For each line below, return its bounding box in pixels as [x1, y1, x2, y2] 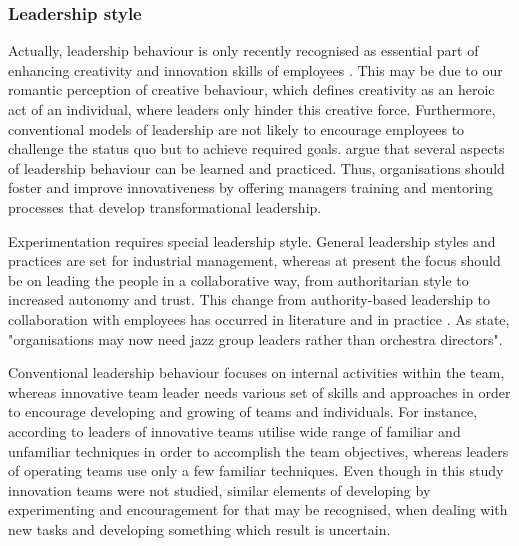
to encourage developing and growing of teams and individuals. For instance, [8, 401, 478, 422]
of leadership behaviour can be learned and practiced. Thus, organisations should [8, 157, 505, 178]
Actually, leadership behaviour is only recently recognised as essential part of [8, 40, 479, 61]
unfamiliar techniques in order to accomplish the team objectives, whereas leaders [8, 440, 509, 461]
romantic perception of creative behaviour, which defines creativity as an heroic [8, 79, 495, 100]
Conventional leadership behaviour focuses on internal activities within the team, [8, 362, 505, 383]
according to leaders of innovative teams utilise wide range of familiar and [8, 420, 461, 441]
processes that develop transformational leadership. [8, 196, 322, 217]
